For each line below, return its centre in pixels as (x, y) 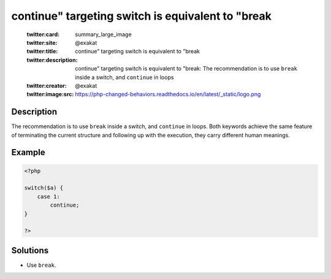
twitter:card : (43, 34)
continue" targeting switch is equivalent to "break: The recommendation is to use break (186, 69)
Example (28, 152)
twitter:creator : (47, 85)
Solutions (30, 250)
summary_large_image (103, 34)
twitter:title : (42, 52)
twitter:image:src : (50, 94)
